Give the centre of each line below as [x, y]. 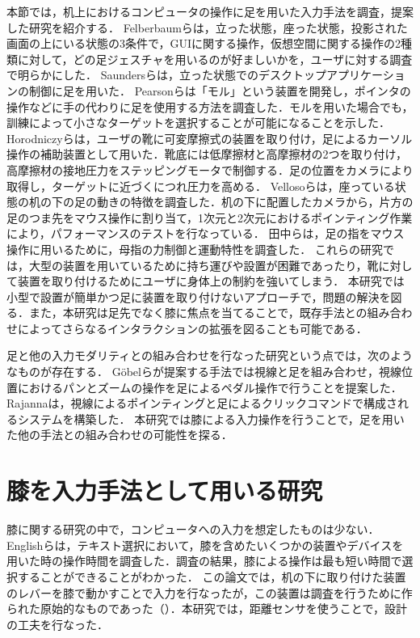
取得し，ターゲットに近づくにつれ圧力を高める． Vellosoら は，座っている [201, 186]
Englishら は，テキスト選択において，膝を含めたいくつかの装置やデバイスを [205, 545]
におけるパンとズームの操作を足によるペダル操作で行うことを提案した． [210, 387]
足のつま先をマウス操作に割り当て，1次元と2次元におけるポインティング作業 [210, 217]
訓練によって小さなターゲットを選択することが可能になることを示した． [198, 123]
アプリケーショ [366, 75]
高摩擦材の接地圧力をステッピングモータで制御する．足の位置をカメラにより [210, 169]
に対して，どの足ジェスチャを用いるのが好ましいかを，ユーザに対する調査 [215, 59]
